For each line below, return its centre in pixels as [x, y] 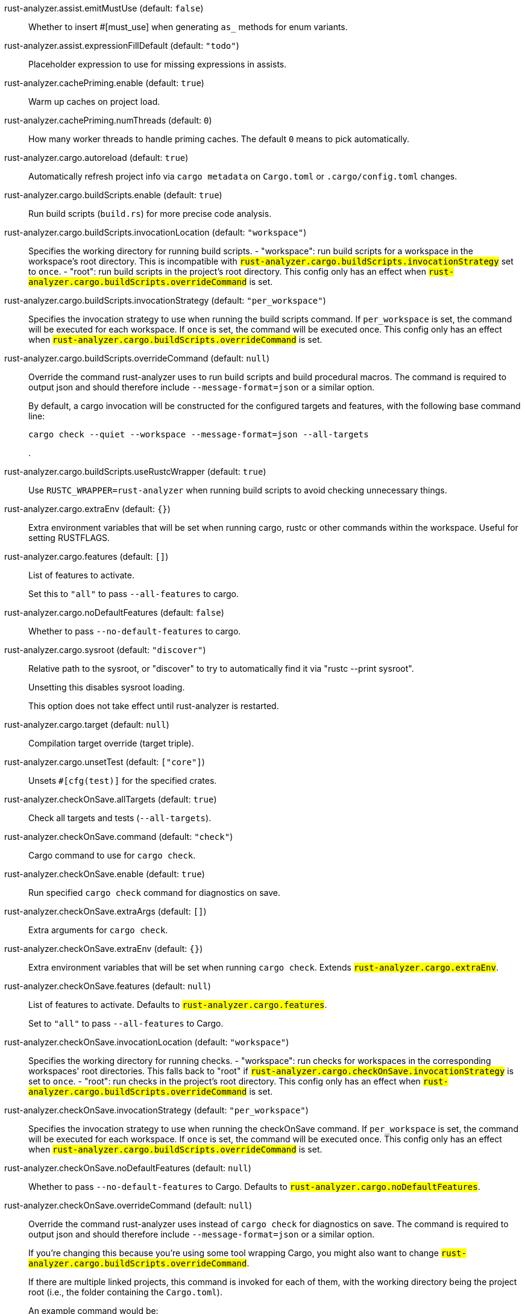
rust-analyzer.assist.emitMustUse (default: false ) [104, 8]
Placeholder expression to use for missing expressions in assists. [158, 64]
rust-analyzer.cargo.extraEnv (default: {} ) [87, 509]
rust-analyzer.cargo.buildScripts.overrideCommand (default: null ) [137, 358]
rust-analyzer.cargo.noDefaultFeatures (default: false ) [114, 612]
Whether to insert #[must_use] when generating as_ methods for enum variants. [188, 27]
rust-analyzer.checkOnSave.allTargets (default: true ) [111, 799]
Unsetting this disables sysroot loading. [107, 687]
